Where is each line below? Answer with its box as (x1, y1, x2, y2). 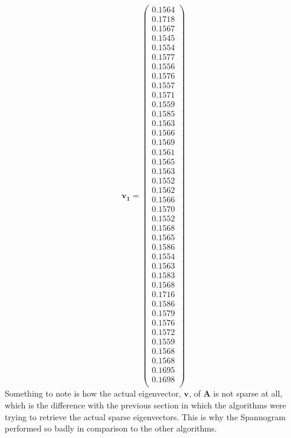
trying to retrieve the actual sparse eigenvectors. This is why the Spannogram (5, 410, 286, 423)
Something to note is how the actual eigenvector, (5, 387, 181, 400)
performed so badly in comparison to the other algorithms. (5, 422, 217, 434)
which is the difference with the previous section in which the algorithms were (5, 398, 286, 411)
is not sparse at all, (213, 387, 283, 400)
